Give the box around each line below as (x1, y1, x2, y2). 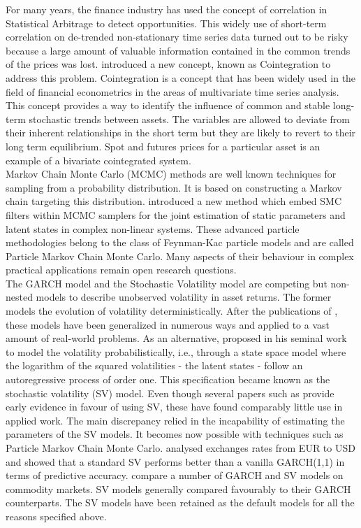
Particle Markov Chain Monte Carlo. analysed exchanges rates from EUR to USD (6, 441, 355, 455)
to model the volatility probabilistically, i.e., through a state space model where (6, 344, 346, 359)
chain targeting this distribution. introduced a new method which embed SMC (6, 194, 341, 208)
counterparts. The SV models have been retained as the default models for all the (6, 495, 355, 510)
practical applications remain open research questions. (6, 262, 237, 277)
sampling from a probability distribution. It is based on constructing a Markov (6, 180, 342, 194)
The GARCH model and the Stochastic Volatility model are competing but (6, 276, 327, 290)
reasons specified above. (6, 508, 107, 523)
